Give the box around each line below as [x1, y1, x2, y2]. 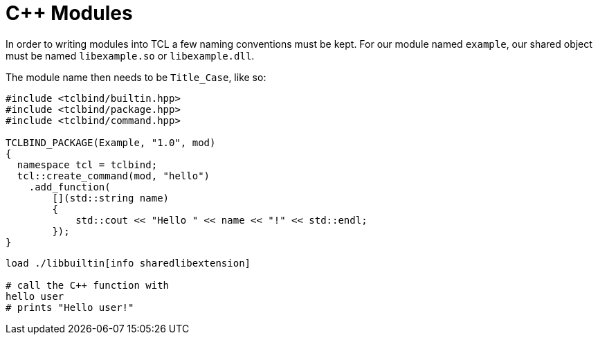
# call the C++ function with [6, 279, 170, 291]
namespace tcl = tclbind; [17, 159, 158, 170]
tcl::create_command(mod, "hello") [17, 170, 210, 181]
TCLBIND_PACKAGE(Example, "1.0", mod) [6, 136, 216, 148]
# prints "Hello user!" [6, 301, 134, 313]
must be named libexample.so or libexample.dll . [6, 49, 255, 62]
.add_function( [28, 181, 111, 193]
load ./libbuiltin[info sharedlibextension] [6, 257, 251, 269]
